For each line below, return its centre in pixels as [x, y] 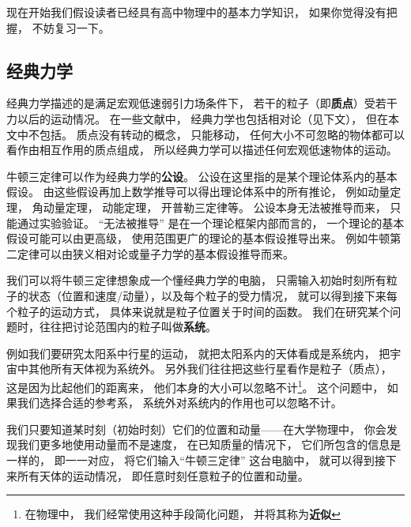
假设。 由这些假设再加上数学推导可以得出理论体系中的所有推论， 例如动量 [198, 192]
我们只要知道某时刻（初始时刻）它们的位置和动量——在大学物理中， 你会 [196, 429]
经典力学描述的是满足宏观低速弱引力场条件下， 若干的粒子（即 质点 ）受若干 [202, 103]
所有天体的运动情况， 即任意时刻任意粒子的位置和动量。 [163, 475]
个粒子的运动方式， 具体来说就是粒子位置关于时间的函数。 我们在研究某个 [198, 311]
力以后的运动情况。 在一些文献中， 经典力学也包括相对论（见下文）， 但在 [197, 118]
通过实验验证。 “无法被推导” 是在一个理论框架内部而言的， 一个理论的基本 [211, 222]
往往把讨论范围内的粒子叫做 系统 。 [128, 327]
